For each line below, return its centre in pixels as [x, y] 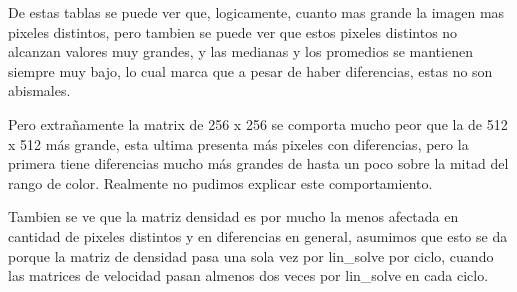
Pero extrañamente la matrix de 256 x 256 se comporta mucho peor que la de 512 [258, 123]
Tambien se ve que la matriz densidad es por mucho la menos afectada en [233, 216]
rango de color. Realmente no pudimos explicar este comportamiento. [220, 182]
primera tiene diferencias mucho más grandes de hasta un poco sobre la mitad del [258, 163]
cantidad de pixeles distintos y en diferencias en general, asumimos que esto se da [258, 235]
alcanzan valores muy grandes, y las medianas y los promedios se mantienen [240, 51]
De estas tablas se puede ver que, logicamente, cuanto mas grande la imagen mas [256, 12]
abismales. [39, 90]
